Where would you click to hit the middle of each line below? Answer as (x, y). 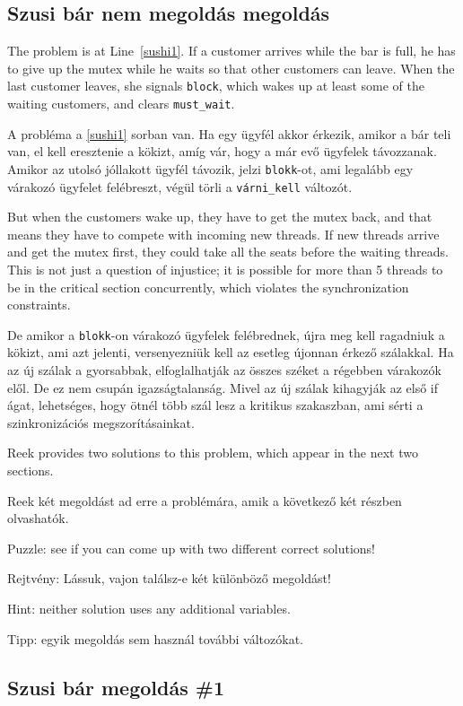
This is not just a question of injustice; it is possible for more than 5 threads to (225, 269)
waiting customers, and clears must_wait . (121, 104)
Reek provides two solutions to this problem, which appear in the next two (213, 453)
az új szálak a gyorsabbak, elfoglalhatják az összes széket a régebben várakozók (224, 370)
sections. (31, 470)
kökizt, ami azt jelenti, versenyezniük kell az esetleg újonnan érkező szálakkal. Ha (231, 352)
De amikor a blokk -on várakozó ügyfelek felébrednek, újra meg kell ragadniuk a (226, 334)
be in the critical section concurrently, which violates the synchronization (208, 287)
